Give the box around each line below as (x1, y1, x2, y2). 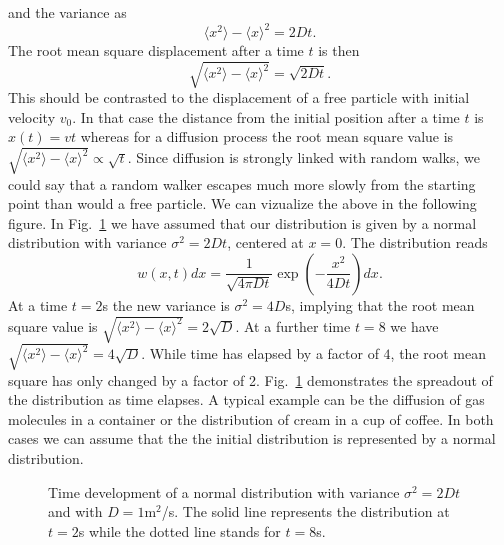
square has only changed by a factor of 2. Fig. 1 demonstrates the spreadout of (8, 369, 493, 390)
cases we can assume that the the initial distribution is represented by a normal (8, 428, 496, 449)
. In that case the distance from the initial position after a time (72, 106, 460, 127)
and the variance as (8, 2, 127, 22)
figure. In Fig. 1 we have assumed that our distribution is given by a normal (8, 212, 477, 233)
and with (48, 501, 103, 522)
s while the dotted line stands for (78, 520, 281, 541)
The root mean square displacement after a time (8, 40, 304, 61)
